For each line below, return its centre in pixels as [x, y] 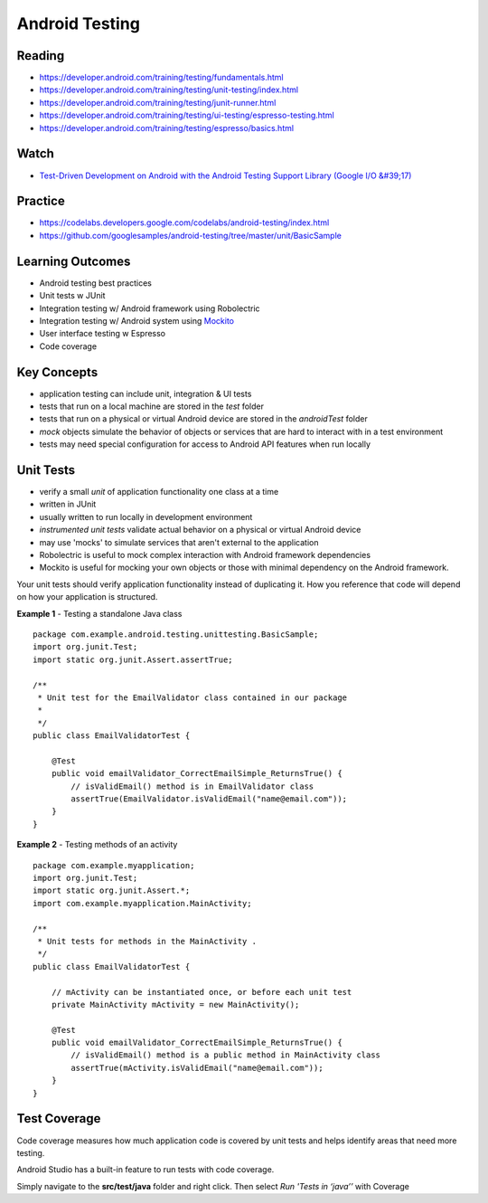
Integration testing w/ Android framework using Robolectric [150, 308]
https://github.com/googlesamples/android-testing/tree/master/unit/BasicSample [191, 235]
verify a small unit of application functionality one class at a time [159, 492]
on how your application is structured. [87, 597]
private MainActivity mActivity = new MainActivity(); [175, 1004]
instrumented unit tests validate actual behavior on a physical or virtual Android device [200, 530]
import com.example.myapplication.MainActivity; [142, 903]
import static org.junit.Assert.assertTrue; [133, 659]
